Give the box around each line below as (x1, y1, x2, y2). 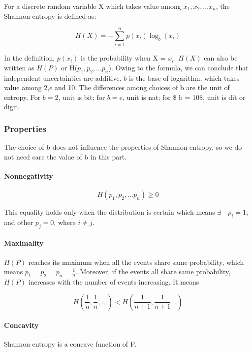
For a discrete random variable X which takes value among (4, 1, 181, 11)
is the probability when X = (81, 53, 166, 63)
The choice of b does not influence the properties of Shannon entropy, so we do (4, 142, 242, 152)
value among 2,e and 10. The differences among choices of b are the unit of (4, 82, 230, 93)
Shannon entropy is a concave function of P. (4, 339, 137, 349)
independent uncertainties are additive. (4, 72, 122, 83)
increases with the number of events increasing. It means (28, 277, 199, 287)
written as (4, 62, 34, 72)
